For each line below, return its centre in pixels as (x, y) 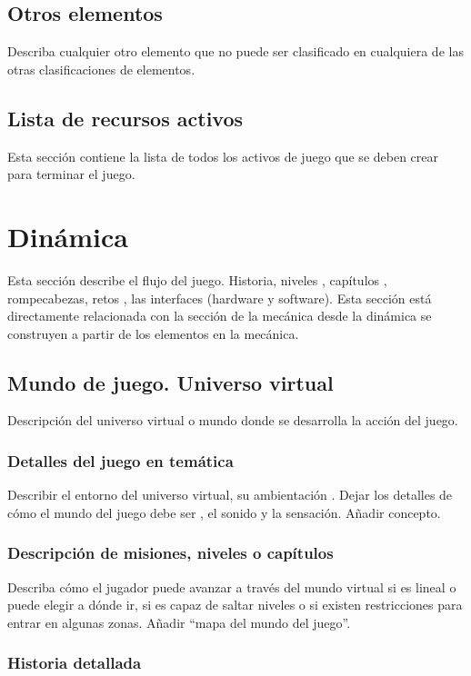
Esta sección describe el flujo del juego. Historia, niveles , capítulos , (197, 279)
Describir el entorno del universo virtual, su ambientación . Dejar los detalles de (230, 495)
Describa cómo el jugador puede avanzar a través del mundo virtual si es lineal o (232, 587)
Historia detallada (75, 663)
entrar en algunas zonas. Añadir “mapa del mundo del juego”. (179, 622)
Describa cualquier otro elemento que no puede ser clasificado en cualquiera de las (235, 51)
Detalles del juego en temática (120, 461)
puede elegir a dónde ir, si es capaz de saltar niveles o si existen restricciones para (235, 605)
